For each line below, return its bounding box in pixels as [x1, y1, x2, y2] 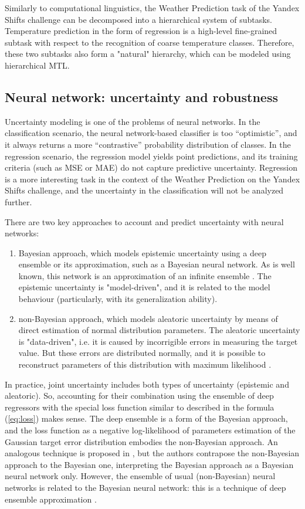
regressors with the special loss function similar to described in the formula [5, 401, 274, 413]
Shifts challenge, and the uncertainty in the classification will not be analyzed [5, 184, 284, 196]
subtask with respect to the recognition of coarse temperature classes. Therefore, [5, 36, 294, 48]
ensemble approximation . [5, 493, 97, 505]
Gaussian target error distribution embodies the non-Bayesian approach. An [5, 435, 278, 447]
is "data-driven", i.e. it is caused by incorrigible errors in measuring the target [18, 335, 298, 347]
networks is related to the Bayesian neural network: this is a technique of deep [5, 481, 286, 493]
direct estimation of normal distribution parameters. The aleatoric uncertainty [18, 324, 300, 336]
